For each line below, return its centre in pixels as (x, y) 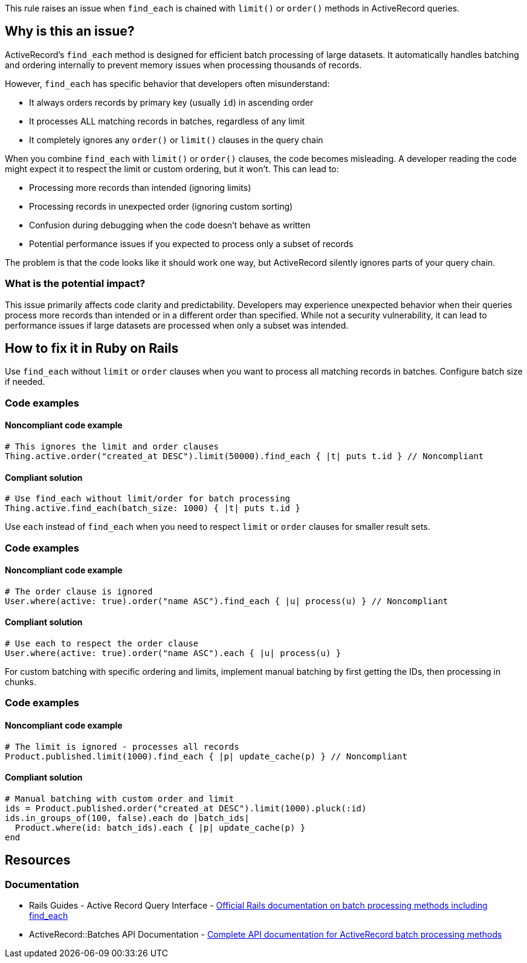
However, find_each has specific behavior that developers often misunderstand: (167, 83)
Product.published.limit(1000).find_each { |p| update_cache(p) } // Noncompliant (206, 756)
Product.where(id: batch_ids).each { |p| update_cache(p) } (160, 827)
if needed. (25, 382)
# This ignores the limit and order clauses (112, 447)
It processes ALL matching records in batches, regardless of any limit (167, 121)
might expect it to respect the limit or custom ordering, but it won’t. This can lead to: (172, 169)
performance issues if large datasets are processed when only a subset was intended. (177, 325)
